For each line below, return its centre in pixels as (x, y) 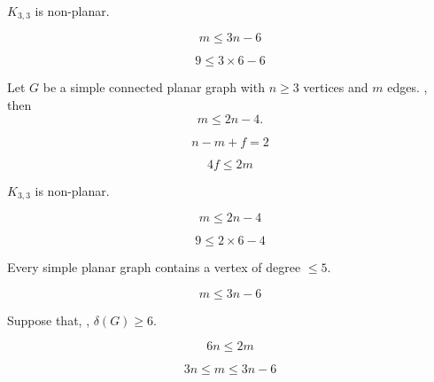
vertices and (336, 87)
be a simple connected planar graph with (154, 87)
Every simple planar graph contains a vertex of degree (154, 267)
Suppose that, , (49, 320)
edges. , (407, 87)
